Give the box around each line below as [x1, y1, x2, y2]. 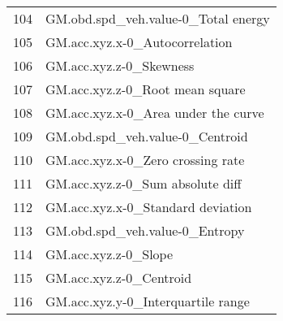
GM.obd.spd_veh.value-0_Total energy [45, 9, 270, 28]
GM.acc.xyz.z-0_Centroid [45, 268, 192, 287]
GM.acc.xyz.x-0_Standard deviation [45, 197, 252, 216]
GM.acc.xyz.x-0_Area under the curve [45, 103, 264, 122]
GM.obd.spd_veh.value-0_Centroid [45, 127, 248, 145]
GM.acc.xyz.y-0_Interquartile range [45, 292, 250, 310]
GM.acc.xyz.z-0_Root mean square [45, 80, 246, 98]
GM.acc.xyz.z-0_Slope [45, 245, 174, 263]
